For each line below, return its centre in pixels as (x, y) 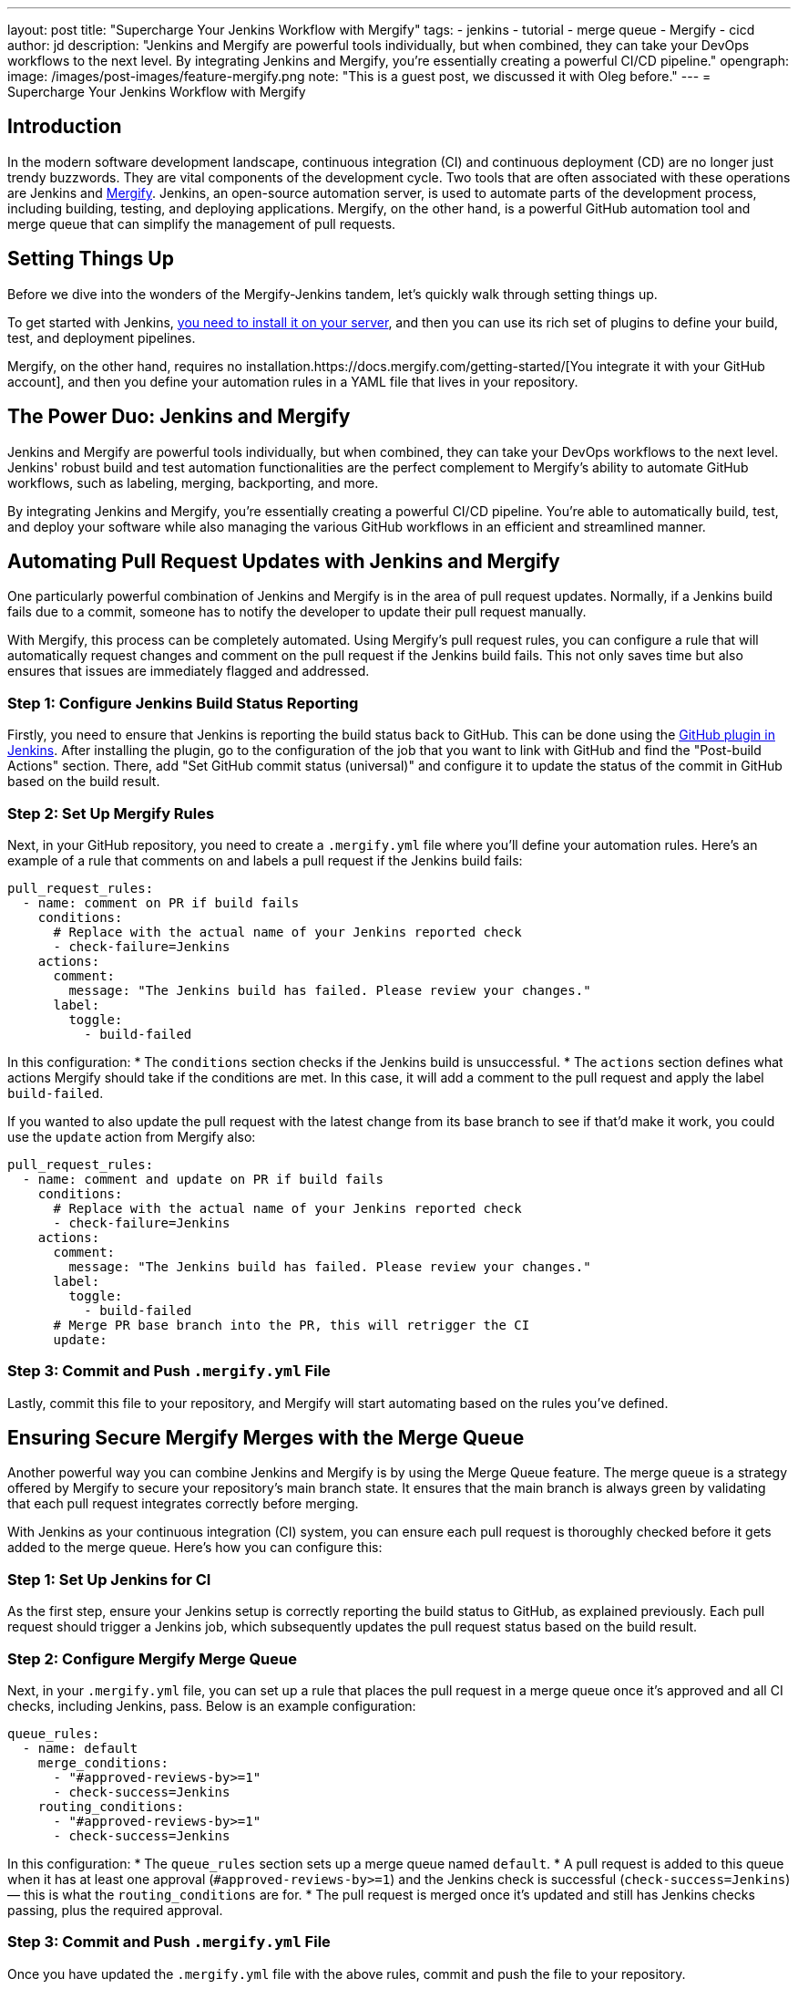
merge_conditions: (103, 1762)
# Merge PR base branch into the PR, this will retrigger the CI (292, 1325)
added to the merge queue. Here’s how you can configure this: (195, 1548)
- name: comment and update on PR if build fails (203, 1179)
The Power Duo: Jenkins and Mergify (179, 417)
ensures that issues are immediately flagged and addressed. (189, 671)
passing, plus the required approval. (115, 1910)
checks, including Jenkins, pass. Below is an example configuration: (212, 1705)
